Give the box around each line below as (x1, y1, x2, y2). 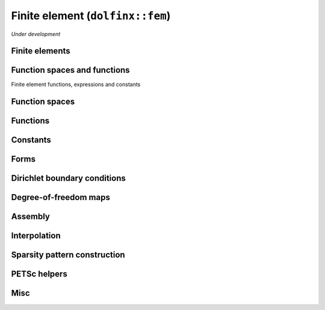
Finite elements (11, 46, 70, 56)
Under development (11, 30, 61, 37)
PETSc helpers (11, 269, 67, 279)
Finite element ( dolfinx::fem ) (11, 9, 171, 22)
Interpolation (11, 231, 61, 241)
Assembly (11, 211, 51, 222)
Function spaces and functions (11, 65, 130, 75)
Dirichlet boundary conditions (11, 173, 126, 183)
